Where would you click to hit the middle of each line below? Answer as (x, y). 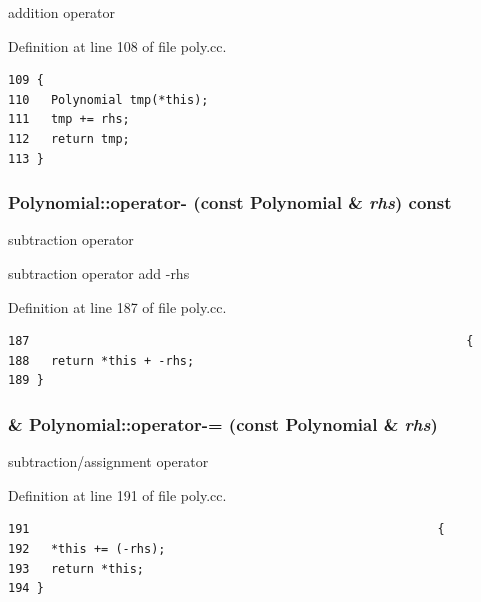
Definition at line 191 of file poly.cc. (117, 494)
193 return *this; (76, 568)
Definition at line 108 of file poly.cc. (117, 45)
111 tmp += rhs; (69, 119)
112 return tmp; (69, 138)
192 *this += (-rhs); (87, 548)
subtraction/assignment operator (108, 461)
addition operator (62, 12)
